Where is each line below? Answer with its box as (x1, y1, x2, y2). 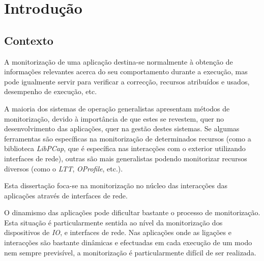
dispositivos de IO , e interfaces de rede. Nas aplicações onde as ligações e (4, 227, 231, 238)
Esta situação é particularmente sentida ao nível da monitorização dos (4, 217, 223, 227)
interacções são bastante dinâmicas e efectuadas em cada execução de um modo (4, 237, 252, 248)
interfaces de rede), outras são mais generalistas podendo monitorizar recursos (4, 153, 247, 163)
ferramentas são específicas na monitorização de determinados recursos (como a (4, 133, 251, 143)
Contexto (4, 32, 53, 48)
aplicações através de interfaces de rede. (4, 190, 128, 200)
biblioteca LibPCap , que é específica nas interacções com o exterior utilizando (4, 143, 246, 154)
